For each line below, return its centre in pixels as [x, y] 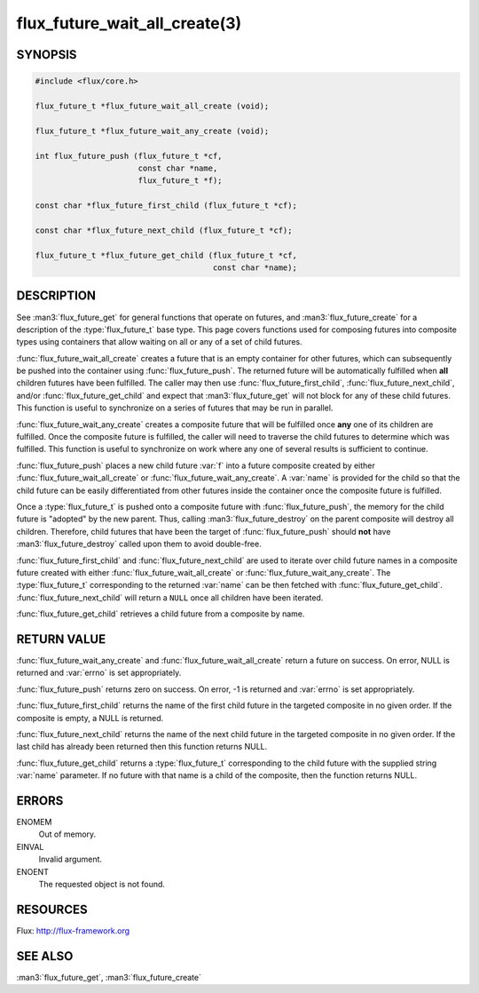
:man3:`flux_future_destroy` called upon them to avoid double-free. [139, 544]
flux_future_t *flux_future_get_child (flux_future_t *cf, [166, 255]
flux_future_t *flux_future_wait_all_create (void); [152, 106]
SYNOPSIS [47, 55]
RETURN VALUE [61, 639]
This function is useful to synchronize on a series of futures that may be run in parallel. [175, 408]
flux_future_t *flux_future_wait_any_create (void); [152, 131]
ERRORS [40, 801]
